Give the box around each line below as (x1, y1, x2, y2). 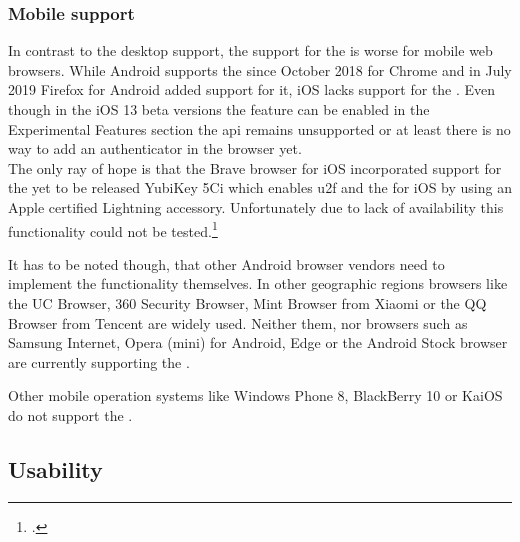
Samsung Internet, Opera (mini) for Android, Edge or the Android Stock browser (8, 332, 508, 353)
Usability (8, 453, 103, 484)
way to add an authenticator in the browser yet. (8, 138, 302, 159)
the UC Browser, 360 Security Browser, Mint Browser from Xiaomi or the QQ (8, 293, 487, 313)
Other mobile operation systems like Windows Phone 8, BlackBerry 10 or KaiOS (8, 385, 503, 406)
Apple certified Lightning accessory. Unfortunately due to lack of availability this (8, 196, 504, 217)
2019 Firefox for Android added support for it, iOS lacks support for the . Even (8, 79, 496, 100)
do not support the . (8, 404, 133, 425)
